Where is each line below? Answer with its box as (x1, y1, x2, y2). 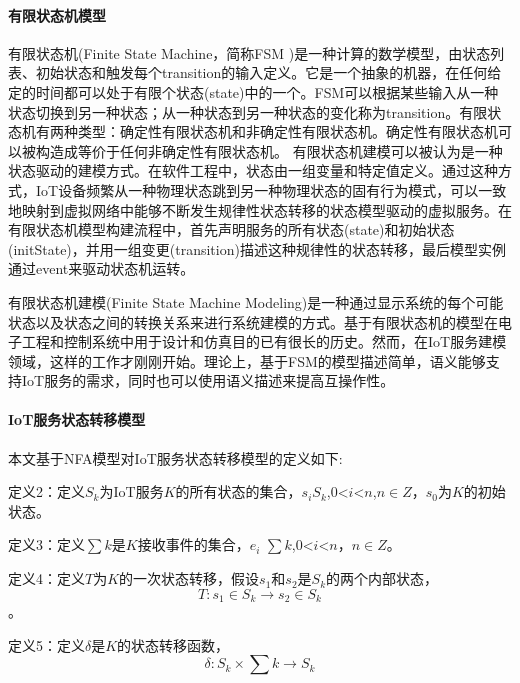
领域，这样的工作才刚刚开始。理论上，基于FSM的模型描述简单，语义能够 (8, 350, 486, 371)
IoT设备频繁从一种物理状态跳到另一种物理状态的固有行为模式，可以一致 (35, 179, 507, 200)
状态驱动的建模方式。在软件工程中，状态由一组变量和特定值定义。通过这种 (8, 160, 498, 181)
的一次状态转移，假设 (119, 568, 260, 589)
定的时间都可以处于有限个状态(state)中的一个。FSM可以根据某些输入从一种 (8, 81, 499, 102)
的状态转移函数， (117, 634, 230, 655)
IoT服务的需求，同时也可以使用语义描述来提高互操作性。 (21, 370, 395, 391)
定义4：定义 (8, 568, 85, 589)
